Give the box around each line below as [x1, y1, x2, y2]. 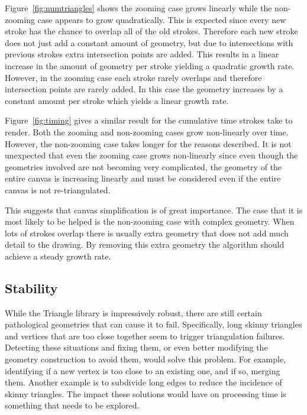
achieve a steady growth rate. [5, 249, 111, 262]
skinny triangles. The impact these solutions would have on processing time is [5, 387, 286, 400]
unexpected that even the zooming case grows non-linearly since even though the [5, 149, 298, 161]
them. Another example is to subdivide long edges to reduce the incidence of [5, 376, 282, 388]
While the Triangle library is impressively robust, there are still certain [5, 306, 262, 319]
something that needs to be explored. [5, 399, 140, 411]
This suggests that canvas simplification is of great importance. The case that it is [5, 203, 303, 216]
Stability [5, 278, 58, 297]
